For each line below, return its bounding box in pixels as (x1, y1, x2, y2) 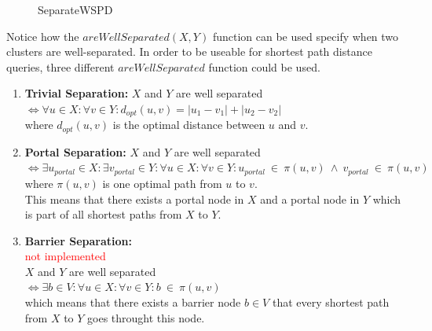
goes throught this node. (87, 309, 205, 325)
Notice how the (6, 28, 79, 44)
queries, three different (6, 58, 115, 75)
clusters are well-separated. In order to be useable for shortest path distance (6, 43, 372, 60)
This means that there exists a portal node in (24, 190, 244, 207)
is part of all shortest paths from (24, 206, 182, 223)
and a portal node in (260, 190, 360, 207)
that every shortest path (272, 294, 390, 311)
